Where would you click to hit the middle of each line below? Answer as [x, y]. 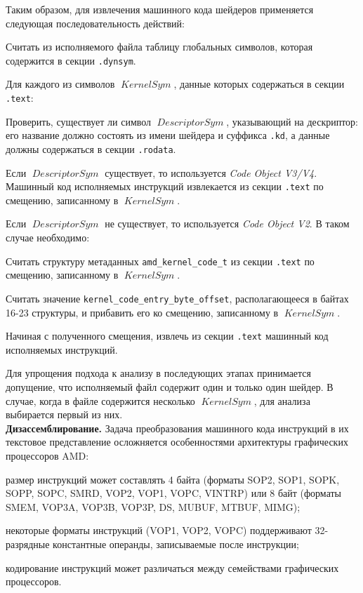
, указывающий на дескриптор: [292, 121]
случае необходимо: [48, 238]
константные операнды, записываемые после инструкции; [176, 544]
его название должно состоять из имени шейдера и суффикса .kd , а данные [168, 135]
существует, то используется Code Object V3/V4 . [211, 172]
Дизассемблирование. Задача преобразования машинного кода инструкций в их [177, 428]
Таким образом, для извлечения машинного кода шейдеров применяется [160, 9]
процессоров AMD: [47, 455]
